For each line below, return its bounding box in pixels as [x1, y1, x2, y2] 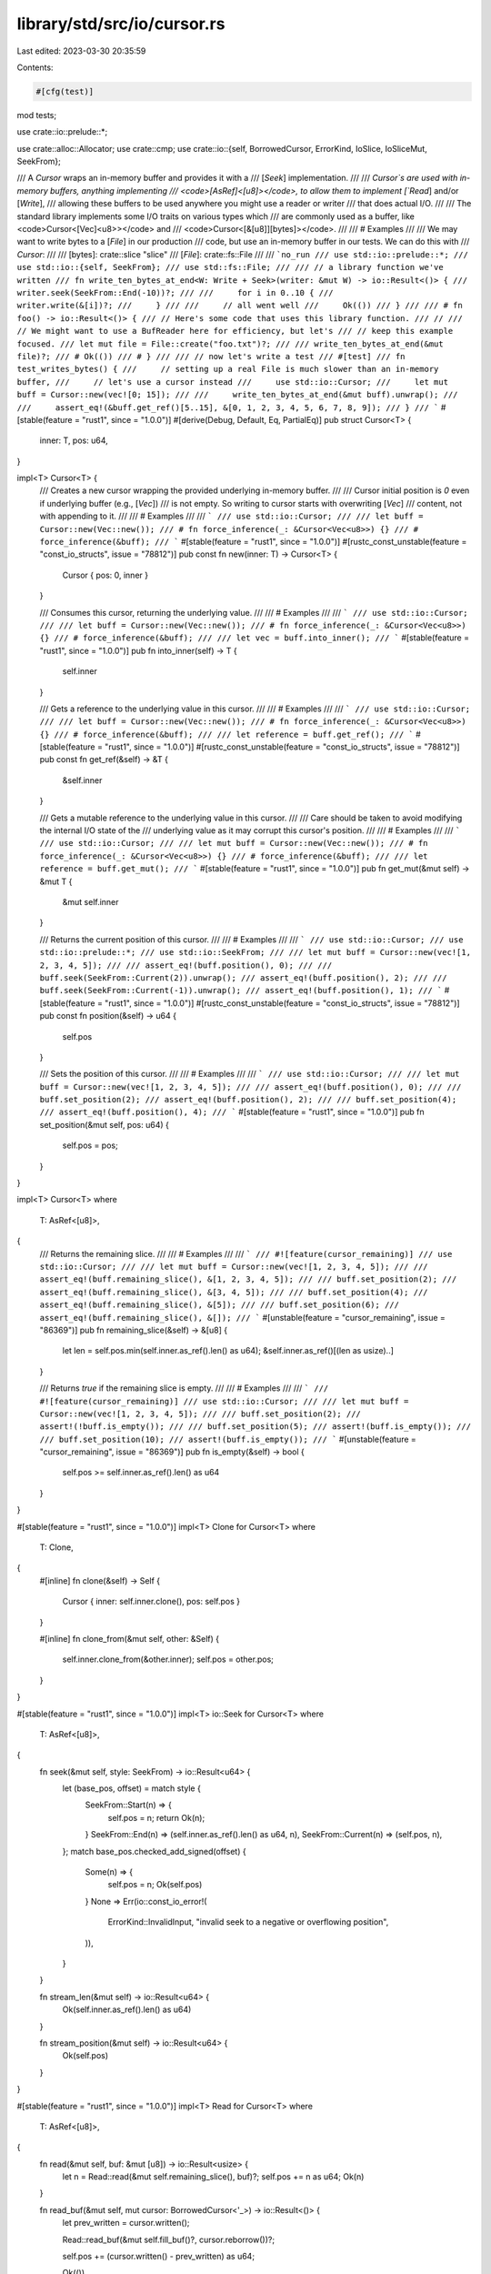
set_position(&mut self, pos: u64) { [39, 1119, 170, 1130]
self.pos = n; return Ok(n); [107, 1812, 205, 1823]
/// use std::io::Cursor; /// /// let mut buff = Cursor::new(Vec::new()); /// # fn [39, 838, 428, 849]
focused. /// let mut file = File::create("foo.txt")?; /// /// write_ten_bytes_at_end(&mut [16, 338, 445, 349]
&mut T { [39, 876, 73, 887]
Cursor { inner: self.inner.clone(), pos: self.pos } [62, 1596, 241, 1607]
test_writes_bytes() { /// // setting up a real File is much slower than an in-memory [16, 364, 439, 375]
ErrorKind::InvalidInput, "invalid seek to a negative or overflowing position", [107, 1917, 389, 1927]
